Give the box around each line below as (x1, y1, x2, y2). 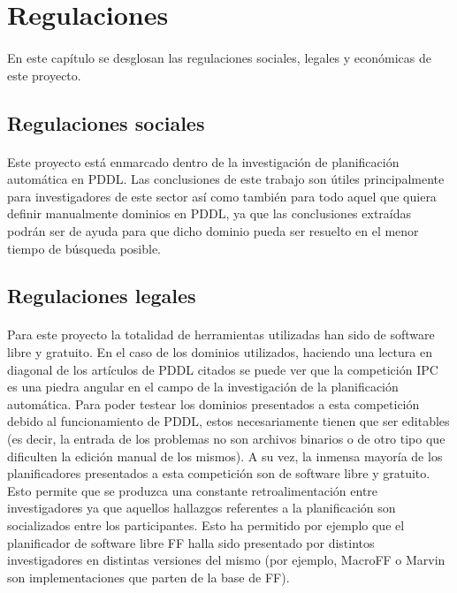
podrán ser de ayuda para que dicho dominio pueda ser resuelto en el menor (7, 221, 419, 239)
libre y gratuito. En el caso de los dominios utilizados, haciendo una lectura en (7, 343, 432, 361)
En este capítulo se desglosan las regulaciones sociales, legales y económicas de (7, 48, 432, 66)
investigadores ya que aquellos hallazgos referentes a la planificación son (7, 498, 396, 517)
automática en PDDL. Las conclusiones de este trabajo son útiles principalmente (7, 170, 445, 188)
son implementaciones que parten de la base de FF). (7, 567, 290, 586)
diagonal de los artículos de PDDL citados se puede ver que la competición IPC (7, 360, 438, 378)
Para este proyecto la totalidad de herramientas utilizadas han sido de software (7, 325, 435, 344)
